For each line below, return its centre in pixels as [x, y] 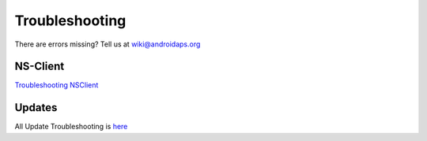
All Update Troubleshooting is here [71, 127]
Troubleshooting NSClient [57, 85]
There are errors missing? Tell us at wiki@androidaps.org [108, 44]
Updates [36, 108]
